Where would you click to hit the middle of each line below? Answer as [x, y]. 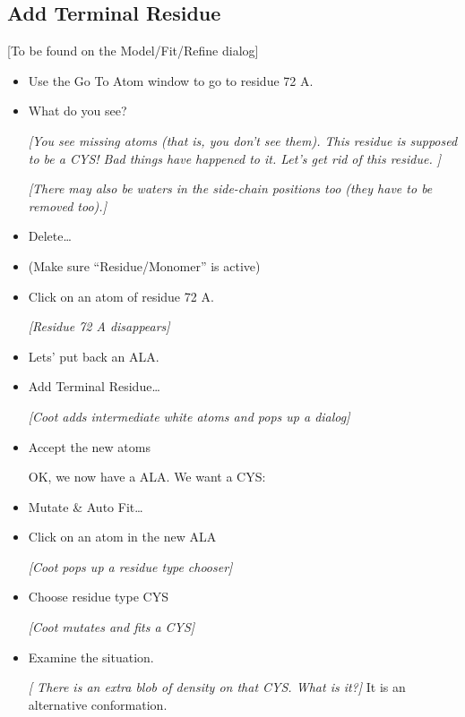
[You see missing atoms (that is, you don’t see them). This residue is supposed [243, 140]
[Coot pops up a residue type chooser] [130, 566]
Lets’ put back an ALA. [94, 356]
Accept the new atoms [89, 446]
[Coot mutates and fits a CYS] [112, 627]
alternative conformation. [98, 704]
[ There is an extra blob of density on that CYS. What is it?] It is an [217, 687]
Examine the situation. [91, 657]
